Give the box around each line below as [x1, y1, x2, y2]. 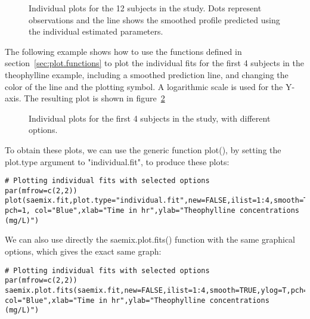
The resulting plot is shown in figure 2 [24, 92, 165, 104]
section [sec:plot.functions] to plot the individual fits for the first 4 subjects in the [5, 57, 304, 69]
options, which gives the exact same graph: [5, 245, 162, 257]
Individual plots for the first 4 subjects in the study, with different [29, 112, 271, 124]
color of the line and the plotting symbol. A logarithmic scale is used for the [5, 80, 283, 92]
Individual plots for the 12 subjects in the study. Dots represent [29, 2, 262, 14]
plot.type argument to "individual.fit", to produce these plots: [5, 155, 230, 168]
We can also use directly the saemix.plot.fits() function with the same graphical [5, 233, 295, 246]
